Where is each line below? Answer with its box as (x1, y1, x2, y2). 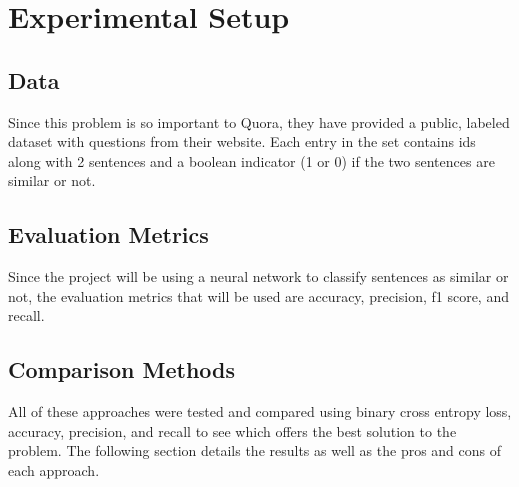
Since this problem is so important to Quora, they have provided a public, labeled (8, 111, 510, 132)
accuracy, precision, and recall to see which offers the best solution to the (8, 420, 457, 441)
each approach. (8, 459, 100, 480)
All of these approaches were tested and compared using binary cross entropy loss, (8, 401, 512, 422)
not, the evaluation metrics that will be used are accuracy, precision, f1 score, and (8, 285, 509, 306)
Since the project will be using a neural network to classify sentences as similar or (8, 266, 509, 287)
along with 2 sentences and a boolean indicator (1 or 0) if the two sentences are (8, 150, 495, 171)
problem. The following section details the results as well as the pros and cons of (8, 440, 502, 461)
